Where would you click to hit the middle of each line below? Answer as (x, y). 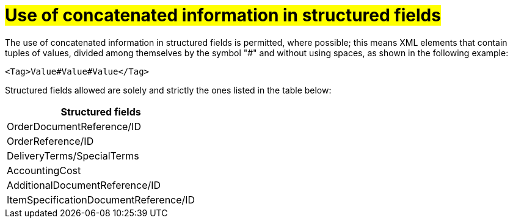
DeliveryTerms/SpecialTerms (73, 155)
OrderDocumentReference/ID (74, 126)
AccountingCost (44, 170)
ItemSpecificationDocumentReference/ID (101, 199)
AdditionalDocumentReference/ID (84, 185)
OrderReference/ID (50, 141)
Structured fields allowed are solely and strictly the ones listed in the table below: (168, 90)
